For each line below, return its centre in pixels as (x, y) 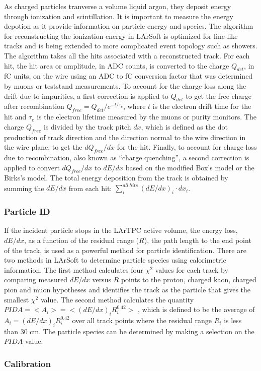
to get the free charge (219, 96)
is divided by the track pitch (87, 126)
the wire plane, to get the (43, 147)
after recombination (34, 106)
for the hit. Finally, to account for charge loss (187, 147)
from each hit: (90, 188)
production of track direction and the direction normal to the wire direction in (125, 137)
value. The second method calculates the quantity (117, 299)
